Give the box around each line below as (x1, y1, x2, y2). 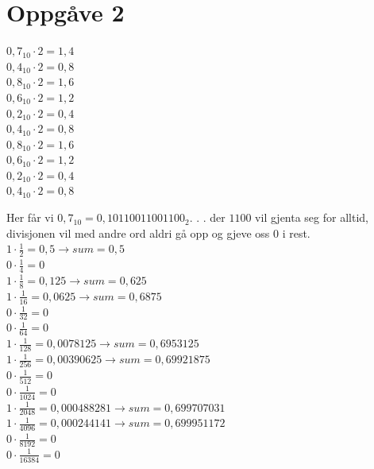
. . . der (189, 209, 226, 226)
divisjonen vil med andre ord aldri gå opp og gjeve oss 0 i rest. (6, 224, 310, 241)
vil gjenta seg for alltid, (255, 209, 368, 226)
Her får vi (6, 209, 54, 226)
